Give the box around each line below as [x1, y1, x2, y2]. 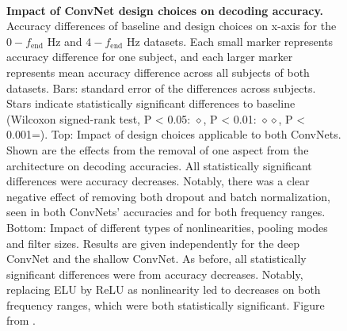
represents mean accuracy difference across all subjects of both [6, 63, 310, 80]
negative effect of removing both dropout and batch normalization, [6, 188, 330, 204]
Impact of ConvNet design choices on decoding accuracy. [6, 2, 324, 18]
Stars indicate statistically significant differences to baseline [6, 95, 296, 112]
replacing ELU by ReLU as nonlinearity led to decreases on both [6, 281, 321, 298]
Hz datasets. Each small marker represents [127, 32, 334, 49]
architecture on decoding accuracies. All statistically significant [6, 157, 312, 173]
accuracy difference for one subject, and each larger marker [6, 48, 293, 65]
